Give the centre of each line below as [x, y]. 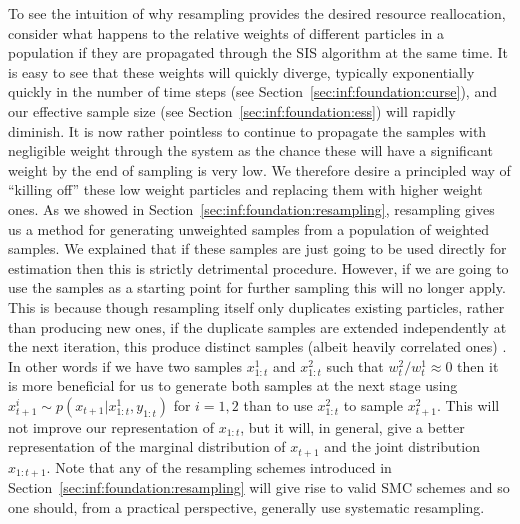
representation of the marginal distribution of [147, 446]
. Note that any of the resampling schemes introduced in [219, 466]
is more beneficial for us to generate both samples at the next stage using [233, 385]
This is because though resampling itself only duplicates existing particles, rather [256, 306]
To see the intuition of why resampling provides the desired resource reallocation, [257, 13]
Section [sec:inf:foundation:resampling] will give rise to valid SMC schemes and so [259, 487]
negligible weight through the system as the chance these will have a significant [250, 150]
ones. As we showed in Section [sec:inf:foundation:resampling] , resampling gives [251, 208]
